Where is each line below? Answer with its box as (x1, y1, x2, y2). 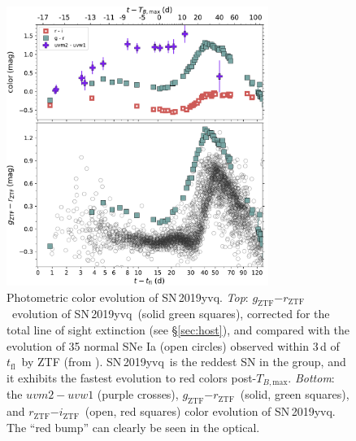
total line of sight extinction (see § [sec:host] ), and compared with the (7, 321, 350, 338)
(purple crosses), (97, 386, 179, 403)
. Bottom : (288, 369, 335, 386)
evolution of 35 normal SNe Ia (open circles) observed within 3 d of (7, 337, 340, 354)
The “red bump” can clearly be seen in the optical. (7, 418, 260, 435)
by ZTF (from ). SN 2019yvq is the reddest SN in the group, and (21, 353, 346, 370)
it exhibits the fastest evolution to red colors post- (7, 369, 257, 386)
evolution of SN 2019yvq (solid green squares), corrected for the (11, 305, 330, 322)
